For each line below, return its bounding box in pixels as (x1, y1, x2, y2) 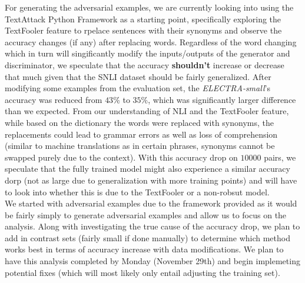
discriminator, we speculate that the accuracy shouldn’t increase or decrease (5, 58, 284, 71)
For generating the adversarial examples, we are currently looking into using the (5, 1, 294, 13)
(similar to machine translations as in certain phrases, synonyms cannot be (5, 139, 275, 152)
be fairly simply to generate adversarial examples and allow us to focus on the (5, 208, 287, 221)
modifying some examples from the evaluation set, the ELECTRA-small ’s (5, 82, 270, 94)
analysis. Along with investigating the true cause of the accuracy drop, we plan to (5, 220, 300, 232)
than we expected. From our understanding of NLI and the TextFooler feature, (5, 105, 289, 117)
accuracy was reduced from (5, 93, 102, 105)
